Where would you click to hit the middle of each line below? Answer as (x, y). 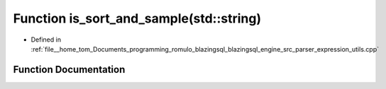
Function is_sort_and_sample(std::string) (137, 18)
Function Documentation (69, 70)
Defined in (46, 40)
